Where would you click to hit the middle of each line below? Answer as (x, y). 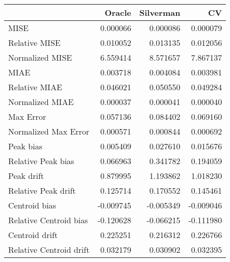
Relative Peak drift (42, 190)
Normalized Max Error (49, 131)
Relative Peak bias (41, 161)
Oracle (118, 12)
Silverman (160, 12)
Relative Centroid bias (48, 220)
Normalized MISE (40, 57)
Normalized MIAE (41, 102)
